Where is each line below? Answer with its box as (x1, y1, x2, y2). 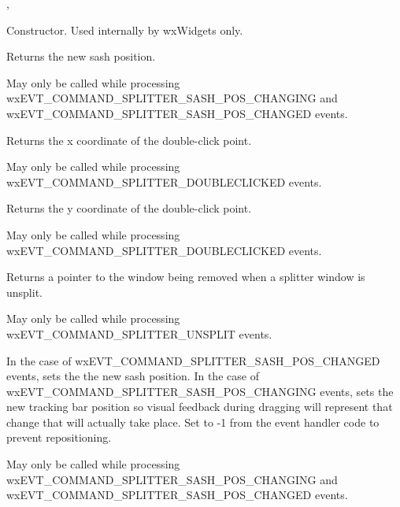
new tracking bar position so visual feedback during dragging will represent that (6, 398, 393, 415)
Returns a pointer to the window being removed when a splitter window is (6, 268, 365, 285)
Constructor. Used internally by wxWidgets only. (6, 21, 243, 38)
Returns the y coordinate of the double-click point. (6, 200, 252, 216)
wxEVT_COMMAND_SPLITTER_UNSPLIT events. (6, 325, 272, 342)
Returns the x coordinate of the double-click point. (6, 131, 252, 148)
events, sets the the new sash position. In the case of (6, 368, 259, 384)
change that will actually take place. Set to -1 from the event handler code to (6, 413, 380, 430)
